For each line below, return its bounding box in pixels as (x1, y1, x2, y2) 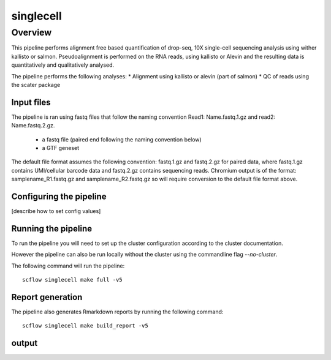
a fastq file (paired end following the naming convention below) (42, 135, 202, 143)
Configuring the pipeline (11, 192, 107, 202)
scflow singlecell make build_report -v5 (22, 322, 148, 329)
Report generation (11, 292, 83, 302)
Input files (11, 97, 51, 107)
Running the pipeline (11, 223, 92, 234)
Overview (11, 27, 52, 38)
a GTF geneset (42, 144, 80, 152)
